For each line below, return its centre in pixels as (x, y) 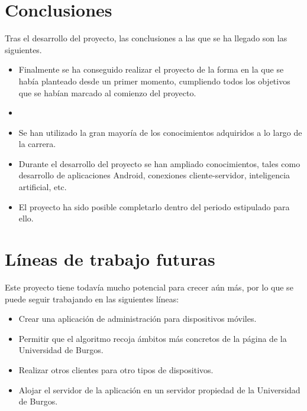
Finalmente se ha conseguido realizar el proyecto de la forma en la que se (151, 69)
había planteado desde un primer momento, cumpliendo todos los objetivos (154, 81)
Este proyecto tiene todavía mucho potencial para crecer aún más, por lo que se (149, 287)
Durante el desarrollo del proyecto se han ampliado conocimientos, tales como (159, 163)
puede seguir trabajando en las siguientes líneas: (92, 299)
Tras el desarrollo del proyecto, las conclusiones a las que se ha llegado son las (146, 38)
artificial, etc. (43, 187)
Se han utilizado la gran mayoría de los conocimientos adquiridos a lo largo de (160, 132)
